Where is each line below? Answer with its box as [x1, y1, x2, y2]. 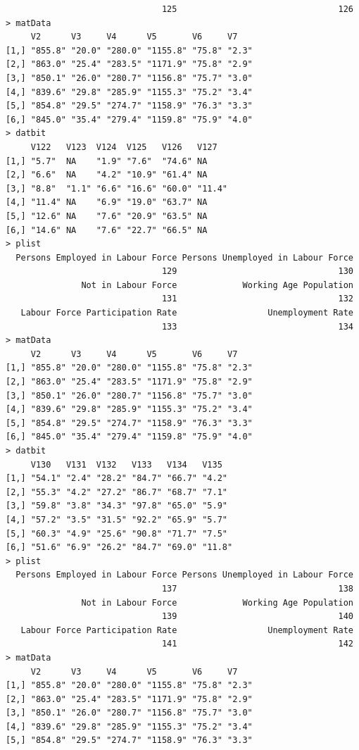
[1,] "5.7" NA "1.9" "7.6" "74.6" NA [6, 156, 208, 166]
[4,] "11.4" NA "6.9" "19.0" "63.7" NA [6, 197, 208, 208]
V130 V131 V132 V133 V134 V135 [30, 459, 222, 470]
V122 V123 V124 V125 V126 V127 [30, 142, 218, 152]
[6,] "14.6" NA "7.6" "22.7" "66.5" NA [6, 225, 208, 235]
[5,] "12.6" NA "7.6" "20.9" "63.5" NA [6, 211, 208, 221]
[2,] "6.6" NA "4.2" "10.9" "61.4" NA [6, 170, 208, 180]
